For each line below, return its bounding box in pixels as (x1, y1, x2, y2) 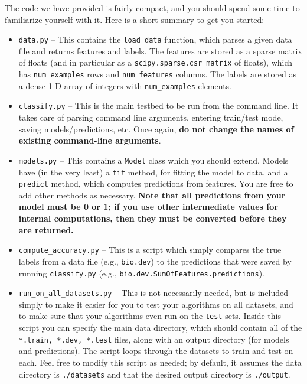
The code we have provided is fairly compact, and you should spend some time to (5, 2, 300, 14)
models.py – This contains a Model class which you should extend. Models (18, 154, 289, 166)
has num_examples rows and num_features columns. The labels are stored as (18, 68, 297, 80)
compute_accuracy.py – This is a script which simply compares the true (18, 243, 282, 256)
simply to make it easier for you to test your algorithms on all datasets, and (18, 298, 293, 310)
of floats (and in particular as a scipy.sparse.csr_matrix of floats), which (18, 56, 293, 69)
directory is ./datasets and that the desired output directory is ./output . (18, 367, 290, 380)
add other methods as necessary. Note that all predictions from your (18, 188, 286, 201)
